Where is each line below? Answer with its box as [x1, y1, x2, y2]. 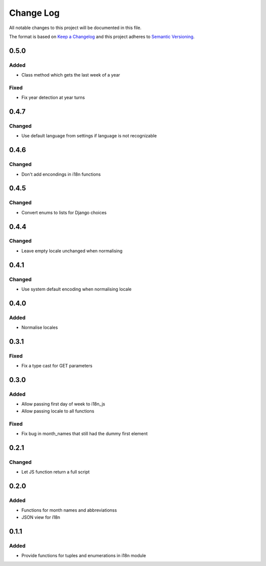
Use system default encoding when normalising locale [21, 286, 132, 292]
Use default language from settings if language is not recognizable [21, 133, 157, 139]
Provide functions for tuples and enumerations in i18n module [21, 552, 146, 558]
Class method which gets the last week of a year [21, 72, 120, 78]
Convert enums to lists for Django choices [21, 209, 107, 215]
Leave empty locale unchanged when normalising [21, 247, 123, 254]
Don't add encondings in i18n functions [21, 171, 101, 177]
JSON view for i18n [21, 514, 61, 520]
